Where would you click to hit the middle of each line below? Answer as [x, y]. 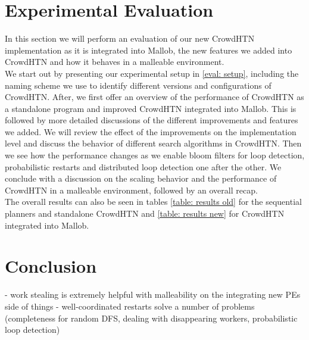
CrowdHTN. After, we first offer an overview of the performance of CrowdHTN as [154, 97]
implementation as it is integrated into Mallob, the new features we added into [149, 50]
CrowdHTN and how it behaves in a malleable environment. [115, 62]
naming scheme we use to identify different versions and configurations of [138, 85]
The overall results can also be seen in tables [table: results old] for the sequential [153, 202]
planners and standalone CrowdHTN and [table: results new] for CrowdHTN [145, 213]
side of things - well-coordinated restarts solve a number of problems [130, 306]
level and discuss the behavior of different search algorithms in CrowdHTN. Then [153, 143]
